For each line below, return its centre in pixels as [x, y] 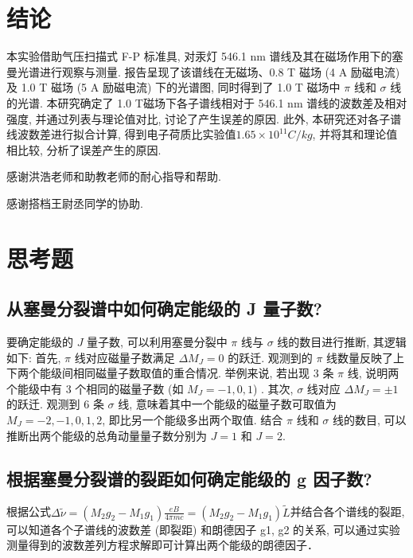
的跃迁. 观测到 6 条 [55, 404]
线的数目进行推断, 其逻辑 [342, 342]
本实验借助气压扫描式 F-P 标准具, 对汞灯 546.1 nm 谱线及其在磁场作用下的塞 [205, 56]
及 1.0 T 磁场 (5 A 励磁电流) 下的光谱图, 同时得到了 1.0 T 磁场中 [173, 87]
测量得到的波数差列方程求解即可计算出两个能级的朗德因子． [162, 545]
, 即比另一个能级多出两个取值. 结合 [193, 420]
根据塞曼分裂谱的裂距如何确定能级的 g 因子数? [189, 478]
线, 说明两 [373, 373]
